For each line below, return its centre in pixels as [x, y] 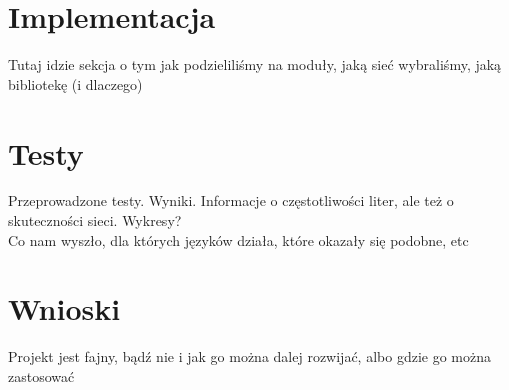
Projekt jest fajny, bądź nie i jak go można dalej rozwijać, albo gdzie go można [249, 356]
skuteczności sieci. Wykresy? [95, 220]
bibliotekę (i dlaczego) [75, 83]
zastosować [41, 375]
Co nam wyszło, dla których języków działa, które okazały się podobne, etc [238, 239]
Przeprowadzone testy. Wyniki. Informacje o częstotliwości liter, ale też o [231, 200]
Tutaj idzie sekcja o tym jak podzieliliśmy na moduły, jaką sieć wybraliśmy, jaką [255, 64]
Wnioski [64, 308]
